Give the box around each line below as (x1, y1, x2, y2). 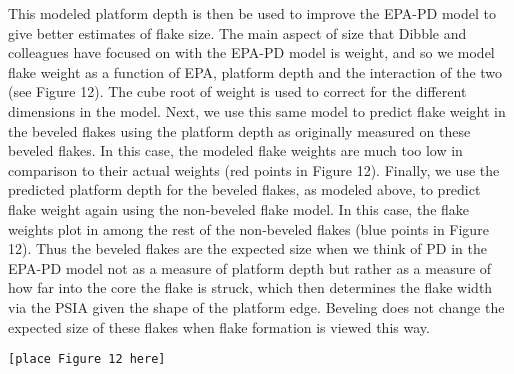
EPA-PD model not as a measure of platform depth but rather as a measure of (8, 257, 492, 278)
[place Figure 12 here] (8, 352, 166, 367)
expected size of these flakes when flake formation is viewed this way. (8, 316, 430, 337)
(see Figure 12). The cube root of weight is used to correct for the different (8, 81, 467, 102)
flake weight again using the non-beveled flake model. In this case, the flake (8, 198, 470, 219)
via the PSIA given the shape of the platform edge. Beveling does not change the (8, 296, 505, 317)
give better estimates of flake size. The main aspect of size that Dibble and (8, 22, 467, 43)
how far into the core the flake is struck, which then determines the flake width (8, 277, 493, 298)
